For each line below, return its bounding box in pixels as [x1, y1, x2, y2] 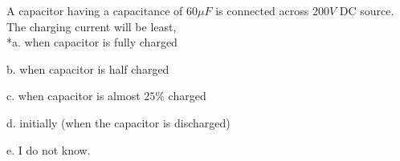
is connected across [215, 2, 309, 18]
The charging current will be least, [6, 18, 177, 34]
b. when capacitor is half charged [6, 60, 169, 77]
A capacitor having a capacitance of [6, 2, 183, 18]
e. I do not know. [6, 141, 91, 158]
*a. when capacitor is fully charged [6, 34, 178, 50]
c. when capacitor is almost [6, 87, 141, 104]
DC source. [339, 2, 394, 18]
